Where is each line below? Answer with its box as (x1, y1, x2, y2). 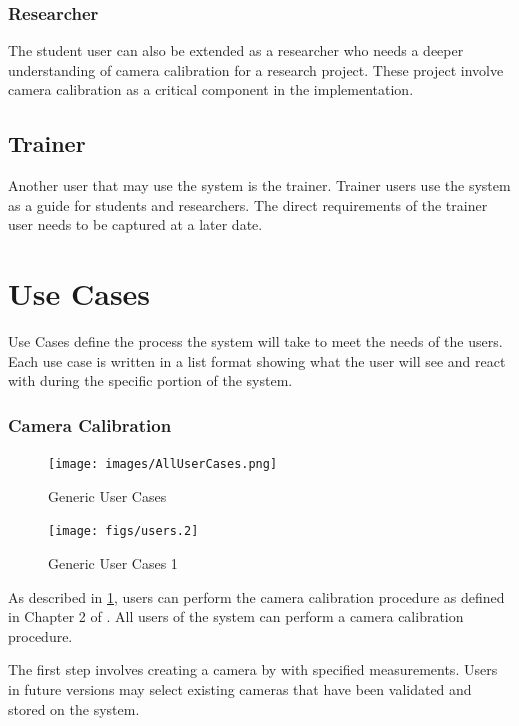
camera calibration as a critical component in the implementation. (8, 79, 414, 100)
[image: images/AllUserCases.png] (48, 457, 278, 472)
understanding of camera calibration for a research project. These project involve (8, 59, 504, 80)
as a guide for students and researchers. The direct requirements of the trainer (8, 194, 488, 215)
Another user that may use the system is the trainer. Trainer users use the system (8, 175, 511, 196)
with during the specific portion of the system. (8, 370, 293, 391)
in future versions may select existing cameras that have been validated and (8, 678, 472, 699)
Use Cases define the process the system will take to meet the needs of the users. (8, 331, 503, 352)
